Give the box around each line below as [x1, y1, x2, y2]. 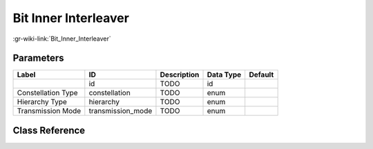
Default [249, 70, 274, 79]
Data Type [207, 70, 242, 79]
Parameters [12, 52, 64, 64]
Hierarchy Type [17, 97, 67, 107]
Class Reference [12, 124, 86, 136]
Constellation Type [17, 88, 79, 98]
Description [160, 70, 200, 79]
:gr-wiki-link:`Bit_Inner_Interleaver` [12, 34, 112, 43]
